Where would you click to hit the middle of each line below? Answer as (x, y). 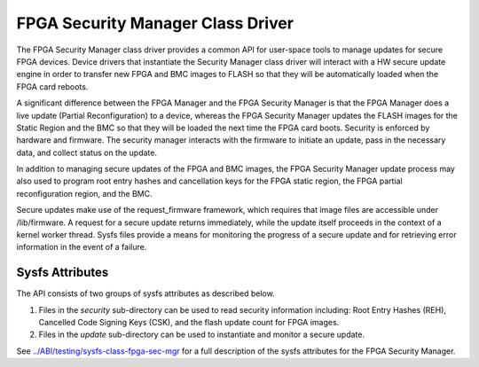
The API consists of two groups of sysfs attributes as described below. (145, 293)
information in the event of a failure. (82, 247)
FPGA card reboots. (52, 86)
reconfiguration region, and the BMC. (84, 193)
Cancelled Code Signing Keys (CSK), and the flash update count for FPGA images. (189, 323)
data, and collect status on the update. (86, 152)
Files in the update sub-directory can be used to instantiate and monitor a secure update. (202, 335)
